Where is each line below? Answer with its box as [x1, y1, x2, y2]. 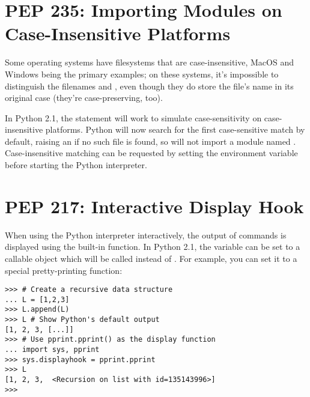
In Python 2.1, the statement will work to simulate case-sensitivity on [5, 111, 262, 124]
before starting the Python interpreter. [5, 159, 147, 171]
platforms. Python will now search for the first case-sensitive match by [45, 123, 305, 136]
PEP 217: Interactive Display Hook [5, 193, 304, 218]
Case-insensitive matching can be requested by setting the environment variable [5, 147, 298, 159]
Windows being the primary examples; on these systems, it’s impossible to [5, 67, 279, 80]
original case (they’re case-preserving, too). [5, 91, 163, 104]
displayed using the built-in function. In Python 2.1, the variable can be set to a [5, 240, 300, 253]
